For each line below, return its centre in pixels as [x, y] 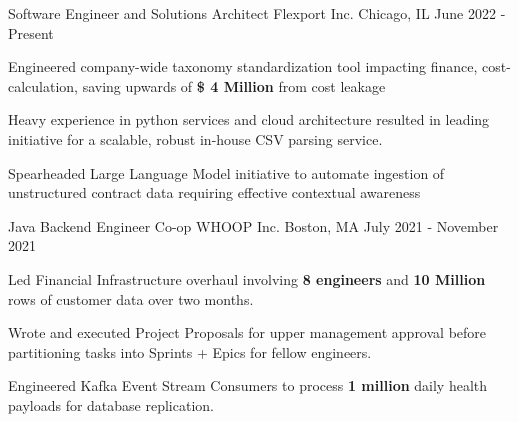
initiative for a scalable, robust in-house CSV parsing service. [195, 138]
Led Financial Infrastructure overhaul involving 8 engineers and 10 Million [247, 278]
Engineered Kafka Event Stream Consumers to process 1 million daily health [248, 385]
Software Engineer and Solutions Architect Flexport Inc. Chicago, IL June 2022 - [257, 13]
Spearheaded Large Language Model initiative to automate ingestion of [226, 172]
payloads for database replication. [111, 404]
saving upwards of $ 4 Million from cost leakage [234, 85]
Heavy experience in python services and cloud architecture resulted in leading [249, 119]
